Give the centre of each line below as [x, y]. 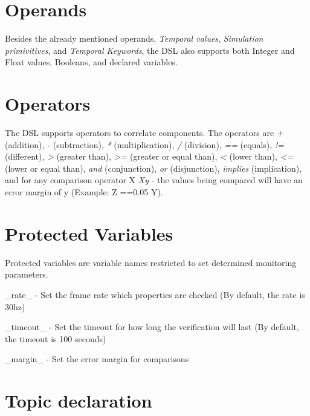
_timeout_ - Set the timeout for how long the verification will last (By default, [152, 327]
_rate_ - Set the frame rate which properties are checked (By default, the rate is [155, 294]
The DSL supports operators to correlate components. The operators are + [144, 133]
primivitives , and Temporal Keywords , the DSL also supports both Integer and [150, 50]
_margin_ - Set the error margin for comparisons [97, 359]
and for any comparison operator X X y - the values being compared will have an [154, 180]
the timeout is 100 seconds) [56, 338]
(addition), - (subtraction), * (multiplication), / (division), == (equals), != [144, 144]
